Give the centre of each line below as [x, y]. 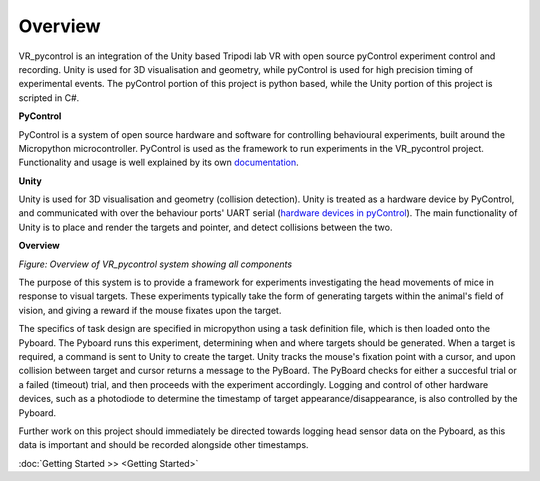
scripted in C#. [49, 97]
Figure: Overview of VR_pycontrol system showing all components [155, 264]
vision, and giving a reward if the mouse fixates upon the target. [150, 310]
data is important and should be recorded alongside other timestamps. [163, 445]
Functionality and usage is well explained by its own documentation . [158, 162]
